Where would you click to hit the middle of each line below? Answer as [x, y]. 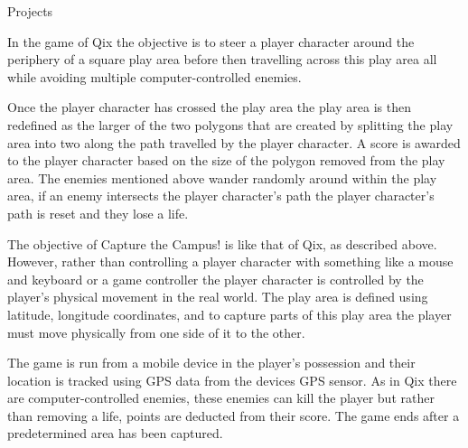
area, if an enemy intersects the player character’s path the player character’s [221, 196]
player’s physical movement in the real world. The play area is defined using [218, 297]
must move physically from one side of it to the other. [156, 332]
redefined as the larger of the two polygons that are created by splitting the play [230, 124]
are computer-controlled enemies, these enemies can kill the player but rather [221, 398]
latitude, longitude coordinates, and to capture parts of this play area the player [229, 314]
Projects [30, 11]
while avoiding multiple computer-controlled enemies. [154, 76]
